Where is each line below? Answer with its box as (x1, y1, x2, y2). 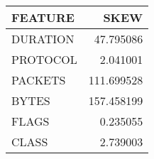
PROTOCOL (11, 51, 77, 67)
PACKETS (11, 72, 66, 88)
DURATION (11, 31, 75, 47)
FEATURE (11, 9, 75, 26)
